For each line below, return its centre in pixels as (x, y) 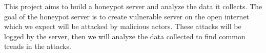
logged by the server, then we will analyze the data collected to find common (125, 36)
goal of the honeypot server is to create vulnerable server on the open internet (127, 16)
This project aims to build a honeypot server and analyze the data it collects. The (133, 6)
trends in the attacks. (38, 46)
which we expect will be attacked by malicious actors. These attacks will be (123, 26)
